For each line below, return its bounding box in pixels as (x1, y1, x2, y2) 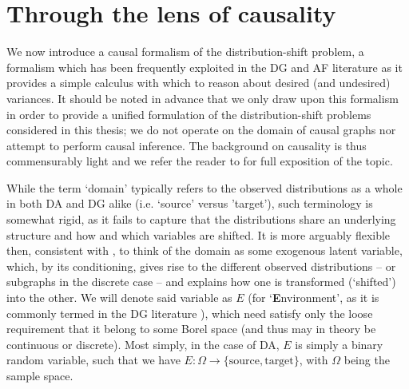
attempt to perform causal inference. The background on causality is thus (6, 137, 367, 153)
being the (343, 351, 390, 368)
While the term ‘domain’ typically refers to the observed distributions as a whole (6, 179, 403, 196)
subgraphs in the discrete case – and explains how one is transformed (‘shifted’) (6, 273, 396, 290)
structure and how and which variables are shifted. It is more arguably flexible (6, 226, 391, 243)
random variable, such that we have (6, 351, 181, 368)
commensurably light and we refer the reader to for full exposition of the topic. (6, 153, 393, 169)
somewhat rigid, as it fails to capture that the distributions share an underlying (6, 211, 396, 228)
